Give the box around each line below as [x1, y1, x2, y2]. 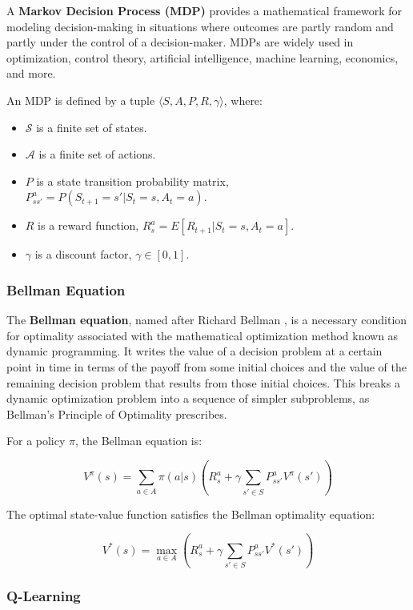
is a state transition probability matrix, [36, 172, 229, 189]
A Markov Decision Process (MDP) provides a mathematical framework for [6, 2, 403, 18]
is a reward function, [38, 217, 139, 234]
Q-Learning [6, 585, 81, 605]
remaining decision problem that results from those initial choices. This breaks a [6, 374, 400, 391]
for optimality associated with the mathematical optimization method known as [6, 327, 399, 343]
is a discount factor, [34, 246, 132, 263]
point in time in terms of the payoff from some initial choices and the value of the [6, 358, 407, 375]
